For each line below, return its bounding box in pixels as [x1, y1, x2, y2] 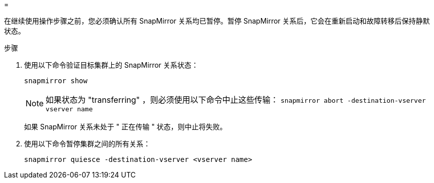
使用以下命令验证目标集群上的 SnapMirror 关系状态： [24, 61, 198, 69]
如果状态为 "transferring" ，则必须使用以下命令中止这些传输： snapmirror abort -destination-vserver [46, 95, 426, 105]
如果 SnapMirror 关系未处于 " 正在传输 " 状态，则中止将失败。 [24, 122, 227, 131]
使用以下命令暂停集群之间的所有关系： [24, 139, 150, 148]
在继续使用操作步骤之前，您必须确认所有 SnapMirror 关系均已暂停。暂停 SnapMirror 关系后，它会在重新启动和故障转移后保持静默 [4, 17, 430, 25]
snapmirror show [24, 77, 88, 85]
